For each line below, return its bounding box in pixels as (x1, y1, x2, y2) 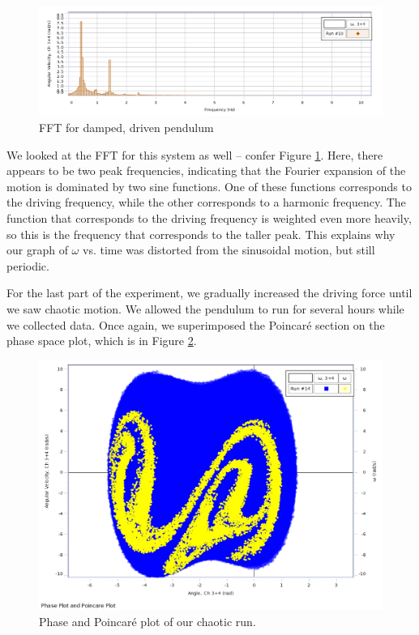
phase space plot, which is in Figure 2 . (6, 332, 197, 349)
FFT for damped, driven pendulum (39, 118, 214, 135)
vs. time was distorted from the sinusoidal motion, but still (82, 241, 375, 258)
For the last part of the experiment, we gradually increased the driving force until (6, 284, 413, 301)
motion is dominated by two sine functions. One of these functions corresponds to (6, 177, 412, 194)
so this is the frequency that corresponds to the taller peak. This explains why (6, 225, 395, 242)
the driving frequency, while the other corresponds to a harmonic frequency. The (6, 194, 406, 211)
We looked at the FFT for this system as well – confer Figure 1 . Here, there (6, 146, 383, 163)
